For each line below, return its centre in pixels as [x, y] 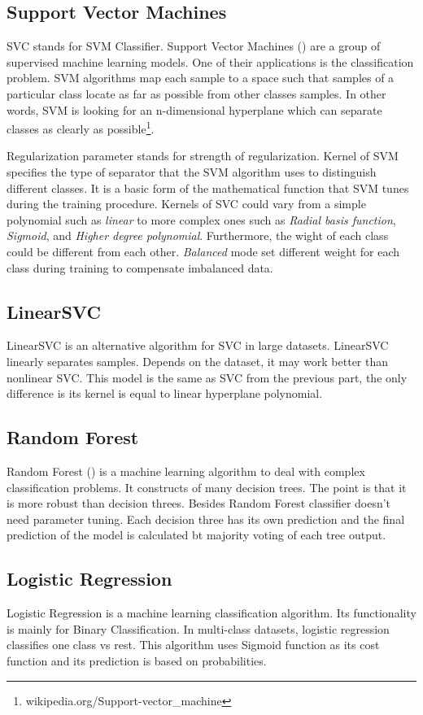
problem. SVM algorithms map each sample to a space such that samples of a [201, 78]
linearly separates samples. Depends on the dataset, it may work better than [198, 361]
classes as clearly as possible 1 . [81, 127]
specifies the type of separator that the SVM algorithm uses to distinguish [192, 172]
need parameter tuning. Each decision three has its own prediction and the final [206, 519]
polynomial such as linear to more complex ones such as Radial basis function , [201, 219]
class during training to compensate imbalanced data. [140, 267]
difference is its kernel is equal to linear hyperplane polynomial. [165, 393]
